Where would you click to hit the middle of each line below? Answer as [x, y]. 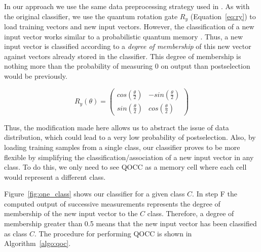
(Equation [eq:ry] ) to [223, 16]
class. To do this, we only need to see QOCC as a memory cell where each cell [125, 167]
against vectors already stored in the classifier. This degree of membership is [123, 56]
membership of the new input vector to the [71, 213]
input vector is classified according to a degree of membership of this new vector [128, 46]
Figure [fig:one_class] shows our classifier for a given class [95, 194]
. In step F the [215, 194]
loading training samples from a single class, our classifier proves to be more [122, 147]
